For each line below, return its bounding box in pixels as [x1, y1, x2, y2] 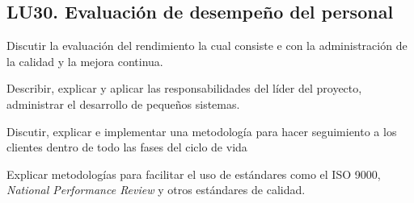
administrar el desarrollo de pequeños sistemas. [6, 95, 240, 112]
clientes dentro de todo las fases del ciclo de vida [6, 139, 247, 155]
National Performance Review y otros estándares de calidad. [6, 181, 306, 198]
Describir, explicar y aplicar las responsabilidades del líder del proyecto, [6, 80, 362, 97]
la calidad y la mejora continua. [6, 52, 163, 69]
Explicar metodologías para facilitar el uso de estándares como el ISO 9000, [6, 165, 381, 182]
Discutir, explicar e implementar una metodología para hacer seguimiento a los [6, 122, 397, 139]
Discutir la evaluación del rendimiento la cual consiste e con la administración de [6, 37, 408, 54]
